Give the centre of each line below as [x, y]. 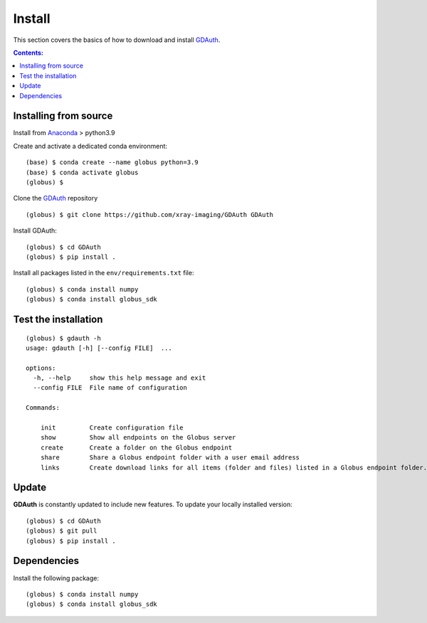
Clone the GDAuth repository [56, 198]
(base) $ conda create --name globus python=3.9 [112, 163]
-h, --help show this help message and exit [120, 378]
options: [41, 368]
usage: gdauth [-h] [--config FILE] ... [99, 348]
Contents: [28, 53]
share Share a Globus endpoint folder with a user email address [170, 458]
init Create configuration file [112, 428]
